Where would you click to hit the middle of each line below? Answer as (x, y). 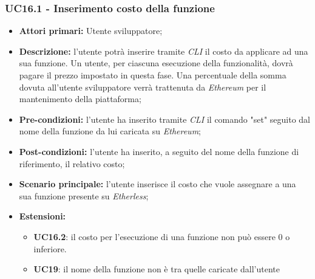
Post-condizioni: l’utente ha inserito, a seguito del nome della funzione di (159, 151)
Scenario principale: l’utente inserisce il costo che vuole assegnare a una (157, 184)
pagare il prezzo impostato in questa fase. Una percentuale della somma (153, 75)
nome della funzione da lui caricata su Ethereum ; (110, 131)
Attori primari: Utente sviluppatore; (91, 31)
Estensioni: (42, 216)
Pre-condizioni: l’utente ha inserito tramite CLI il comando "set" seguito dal (165, 119)
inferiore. (50, 248)
